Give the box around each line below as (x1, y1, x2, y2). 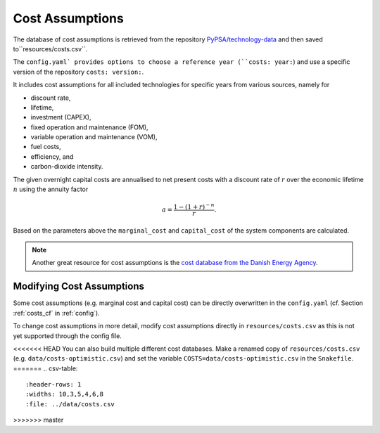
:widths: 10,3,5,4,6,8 (25, 390, 104, 399)
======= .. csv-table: (13, 364, 78, 373)
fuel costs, (30, 143, 61, 151)
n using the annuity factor (13, 185, 89, 193)
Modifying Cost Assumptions (13, 280, 144, 292)
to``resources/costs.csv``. (13, 44, 88, 53)
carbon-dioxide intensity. (30, 162, 103, 171)
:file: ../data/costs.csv (25, 400, 115, 408)
